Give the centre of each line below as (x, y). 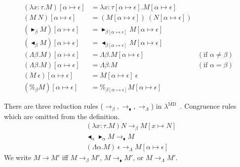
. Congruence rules (208, 106)
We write (18, 157)
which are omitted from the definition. (62, 116)
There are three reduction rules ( (54, 106)
